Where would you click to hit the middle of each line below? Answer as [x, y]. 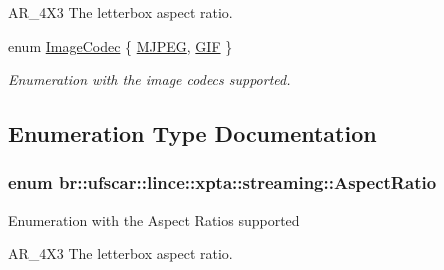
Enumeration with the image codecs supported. [149, 79]
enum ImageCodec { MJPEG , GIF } [120, 45]
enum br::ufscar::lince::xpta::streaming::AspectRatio [222, 182]
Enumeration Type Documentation [192, 133]
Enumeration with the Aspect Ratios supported [154, 219]
